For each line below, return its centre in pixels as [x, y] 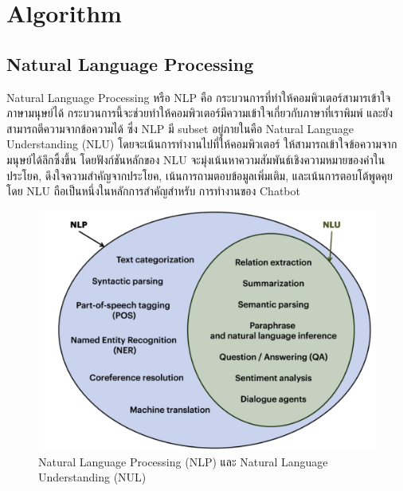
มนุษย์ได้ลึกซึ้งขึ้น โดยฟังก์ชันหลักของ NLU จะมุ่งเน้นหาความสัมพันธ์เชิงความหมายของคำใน [196, 159]
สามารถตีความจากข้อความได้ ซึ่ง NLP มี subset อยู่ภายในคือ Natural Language [180, 128]
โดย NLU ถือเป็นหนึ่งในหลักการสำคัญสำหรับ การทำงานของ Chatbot [153, 191]
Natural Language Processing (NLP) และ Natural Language [183, 461]
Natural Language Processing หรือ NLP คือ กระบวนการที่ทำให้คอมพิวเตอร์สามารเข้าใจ [199, 97]
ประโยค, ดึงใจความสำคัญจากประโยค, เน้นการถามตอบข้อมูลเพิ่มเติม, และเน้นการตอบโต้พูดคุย [200, 175]
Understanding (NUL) [92, 477]
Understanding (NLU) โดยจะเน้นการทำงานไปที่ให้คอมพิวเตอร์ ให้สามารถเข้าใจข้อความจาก [202, 144]
